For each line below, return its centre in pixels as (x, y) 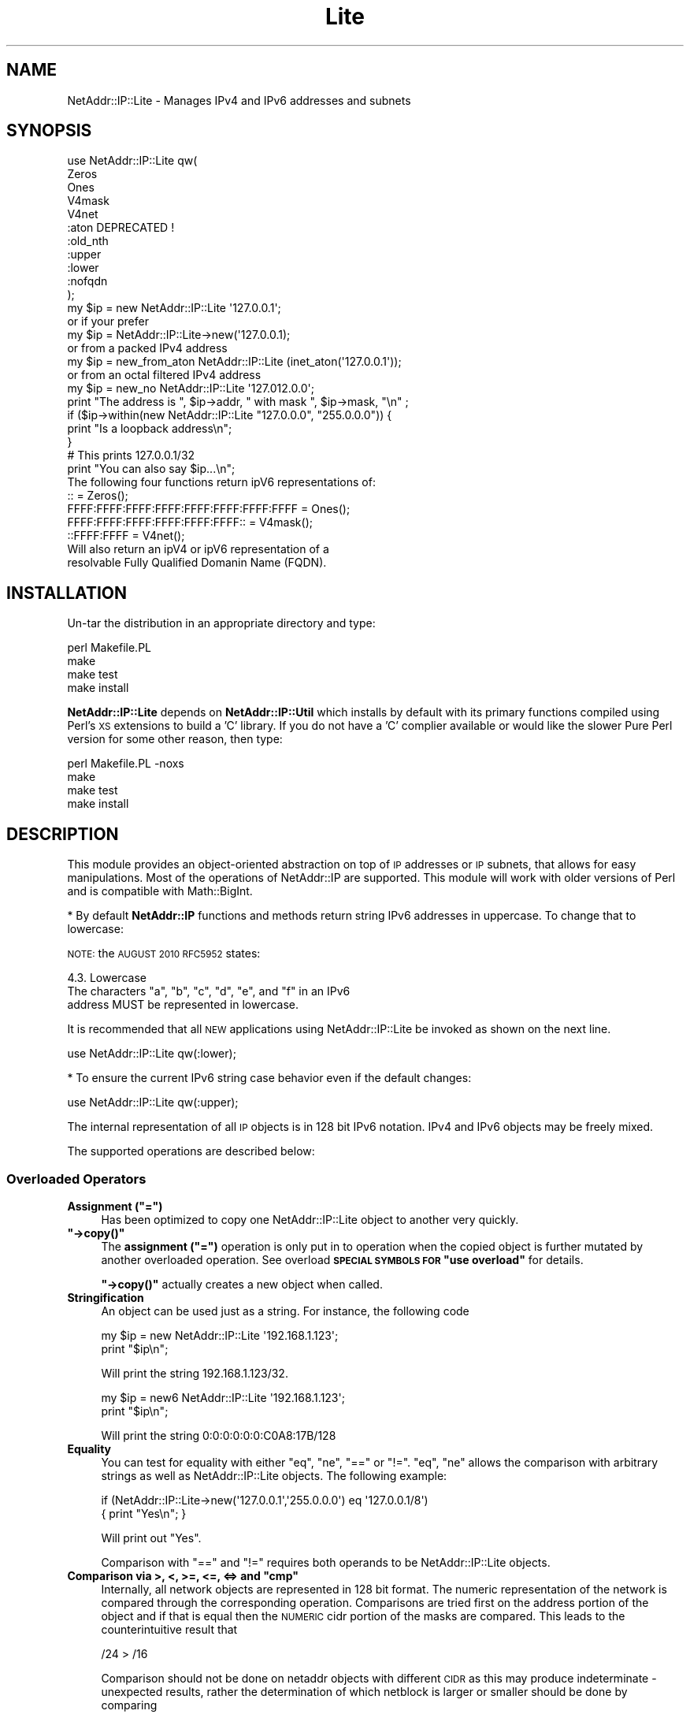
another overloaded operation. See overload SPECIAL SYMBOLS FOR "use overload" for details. (342, 1259)
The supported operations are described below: (191, 1151)
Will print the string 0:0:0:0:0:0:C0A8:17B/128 (219, 1435)
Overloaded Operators (76, 1179)
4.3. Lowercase (107, 978)
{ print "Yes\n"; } (144, 1513)
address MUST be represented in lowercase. (183, 1005)
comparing (129, 1705)
